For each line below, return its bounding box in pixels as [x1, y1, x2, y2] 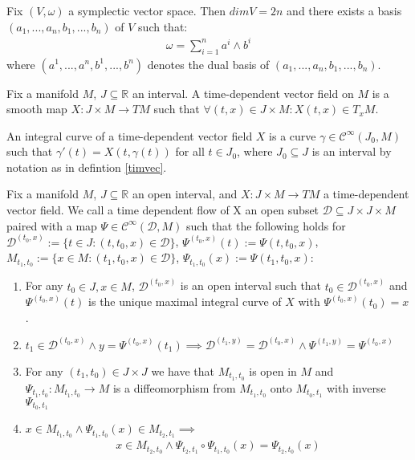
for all [175, 143, 205, 160]
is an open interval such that [180, 277, 322, 294]
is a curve [269, 127, 316, 144]
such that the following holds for [186, 217, 346, 234]
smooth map [6, 100, 67, 117]
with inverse [326, 379, 386, 396]
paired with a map [6, 217, 97, 234]
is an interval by [311, 143, 392, 160]
